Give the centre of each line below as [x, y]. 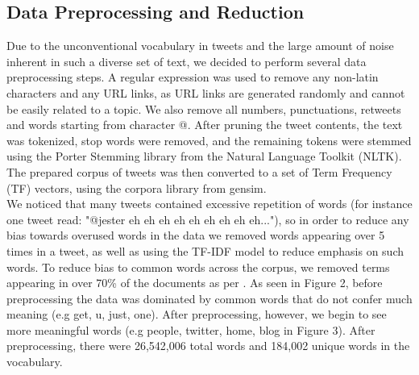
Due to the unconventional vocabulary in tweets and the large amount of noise [200, 46]
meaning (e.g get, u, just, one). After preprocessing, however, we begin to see [197, 314]
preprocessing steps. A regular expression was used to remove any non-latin [193, 77]
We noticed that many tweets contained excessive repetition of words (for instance [209, 204]
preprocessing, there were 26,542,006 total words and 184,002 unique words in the [208, 346]
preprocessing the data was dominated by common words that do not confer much [209, 298]
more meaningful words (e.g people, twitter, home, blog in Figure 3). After [191, 329]
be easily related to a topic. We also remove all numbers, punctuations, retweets [204, 108]
